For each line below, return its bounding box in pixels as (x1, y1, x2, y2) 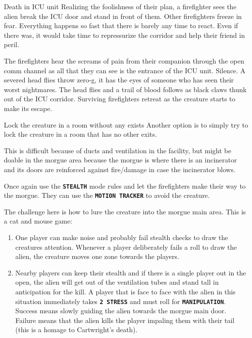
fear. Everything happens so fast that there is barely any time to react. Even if (4, 20, 238, 31)
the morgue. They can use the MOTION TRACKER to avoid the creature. (4, 190, 210, 200)
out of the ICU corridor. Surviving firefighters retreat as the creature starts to (4, 94, 236, 104)
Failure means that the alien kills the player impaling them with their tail (15, 315, 235, 325)
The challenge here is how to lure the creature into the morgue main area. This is (4, 206, 246, 216)
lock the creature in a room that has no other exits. (4, 129, 157, 139)
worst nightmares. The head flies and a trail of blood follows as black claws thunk (4, 84, 247, 94)
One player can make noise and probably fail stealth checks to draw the (15, 232, 228, 242)
